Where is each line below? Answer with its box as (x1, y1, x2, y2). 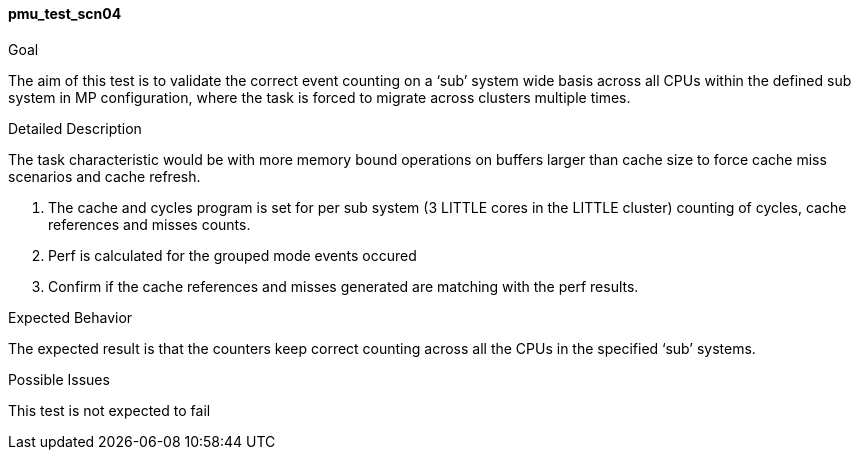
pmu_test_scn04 (8, 5, 122, 22)
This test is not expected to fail (8, 401, 211, 419)
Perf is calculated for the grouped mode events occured (48, 246, 417, 264)
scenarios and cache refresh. (8, 167, 201, 185)
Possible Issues (8, 370, 110, 388)
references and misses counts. (48, 215, 251, 233)
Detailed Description (8, 119, 142, 137)
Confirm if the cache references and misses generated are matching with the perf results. (48, 277, 639, 295)
